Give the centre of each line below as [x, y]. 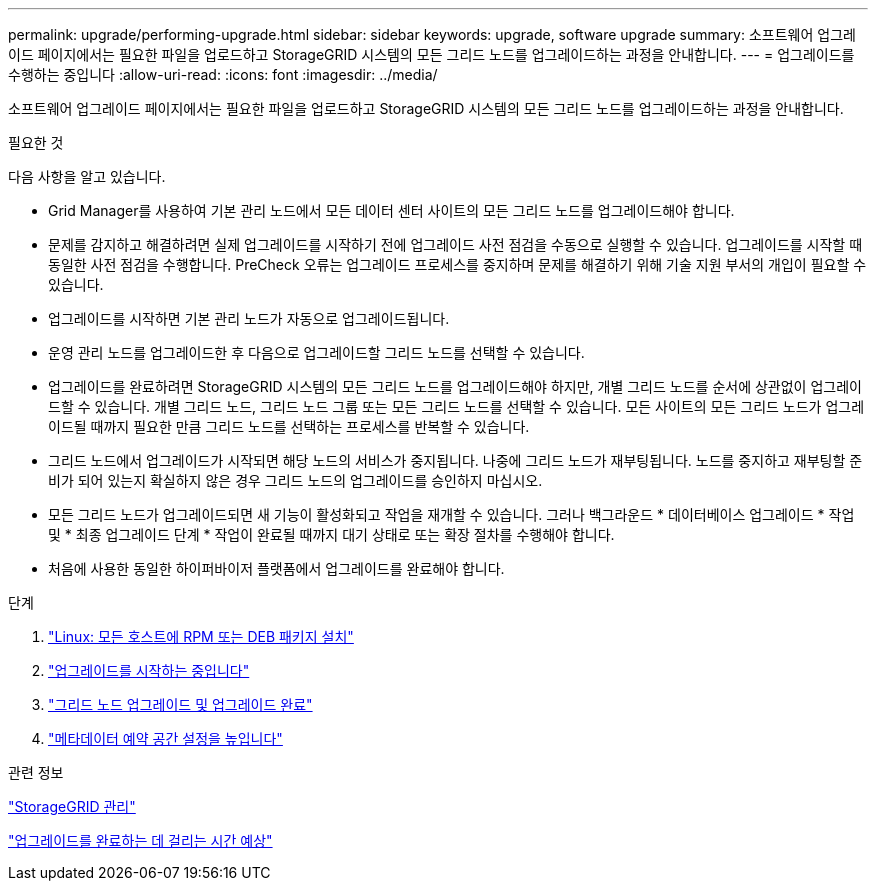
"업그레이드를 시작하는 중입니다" [149, 670]
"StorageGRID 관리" [72, 806]
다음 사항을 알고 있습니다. [87, 176]
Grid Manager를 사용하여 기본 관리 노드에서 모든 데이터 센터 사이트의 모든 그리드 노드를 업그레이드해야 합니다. [391, 210]
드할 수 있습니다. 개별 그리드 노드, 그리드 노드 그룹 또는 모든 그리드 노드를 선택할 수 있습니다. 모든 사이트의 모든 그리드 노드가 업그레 [456, 406]
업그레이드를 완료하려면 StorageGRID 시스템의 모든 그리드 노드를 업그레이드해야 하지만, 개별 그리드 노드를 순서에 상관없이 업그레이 [455, 386]
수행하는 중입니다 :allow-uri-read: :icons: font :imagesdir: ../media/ [223, 74]
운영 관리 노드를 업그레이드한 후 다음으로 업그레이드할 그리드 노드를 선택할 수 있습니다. [316, 352]
